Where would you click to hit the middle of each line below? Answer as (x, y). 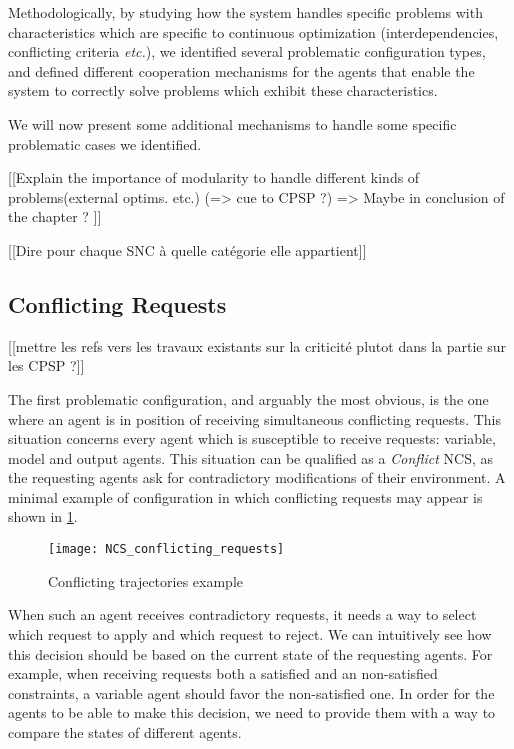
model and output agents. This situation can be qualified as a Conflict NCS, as (251, 457)
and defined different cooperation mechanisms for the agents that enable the (241, 70)
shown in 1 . (43, 516)
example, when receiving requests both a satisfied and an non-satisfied (223, 673)
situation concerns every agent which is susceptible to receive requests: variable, (252, 438)
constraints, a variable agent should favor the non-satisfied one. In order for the (251, 692)
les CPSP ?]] (46, 365)
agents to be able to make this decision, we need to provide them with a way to (252, 712)
